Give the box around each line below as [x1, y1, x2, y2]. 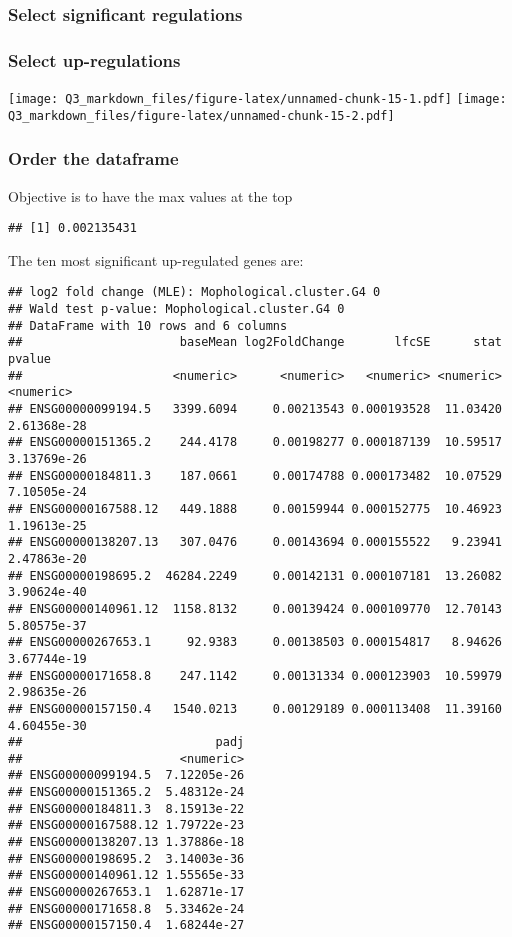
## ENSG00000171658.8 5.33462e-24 [8, 901, 245, 916]
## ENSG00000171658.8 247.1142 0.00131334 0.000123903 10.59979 [8, 668, 502, 683]
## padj [8, 735, 245, 750]
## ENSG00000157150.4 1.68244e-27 [8, 918, 245, 933]
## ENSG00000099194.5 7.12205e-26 [8, 768, 245, 783]
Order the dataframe [8, 146, 179, 171]
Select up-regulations [8, 47, 181, 72]
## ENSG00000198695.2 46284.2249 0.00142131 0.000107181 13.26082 [8, 568, 502, 583]
